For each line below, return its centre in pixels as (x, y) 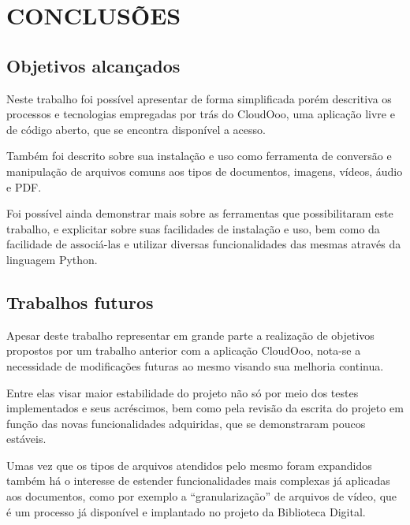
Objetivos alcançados (93, 65)
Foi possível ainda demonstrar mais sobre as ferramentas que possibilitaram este (200, 213)
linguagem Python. (52, 259)
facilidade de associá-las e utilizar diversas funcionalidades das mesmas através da (204, 244)
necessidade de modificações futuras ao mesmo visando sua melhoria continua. (195, 365)
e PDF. (24, 186)
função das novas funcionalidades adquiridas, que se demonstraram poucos (186, 423)
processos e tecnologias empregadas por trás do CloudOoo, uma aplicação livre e (201, 114)
